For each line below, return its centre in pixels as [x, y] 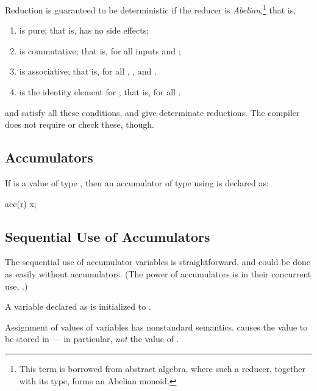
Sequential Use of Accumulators [108, 236]
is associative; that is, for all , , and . [88, 71]
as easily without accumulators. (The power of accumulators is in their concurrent [158, 274]
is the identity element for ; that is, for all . [100, 92]
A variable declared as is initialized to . [78, 306]
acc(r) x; [21, 203]
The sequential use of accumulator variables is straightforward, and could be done [158, 262]
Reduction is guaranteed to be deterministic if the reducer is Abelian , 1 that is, [151, 9]
